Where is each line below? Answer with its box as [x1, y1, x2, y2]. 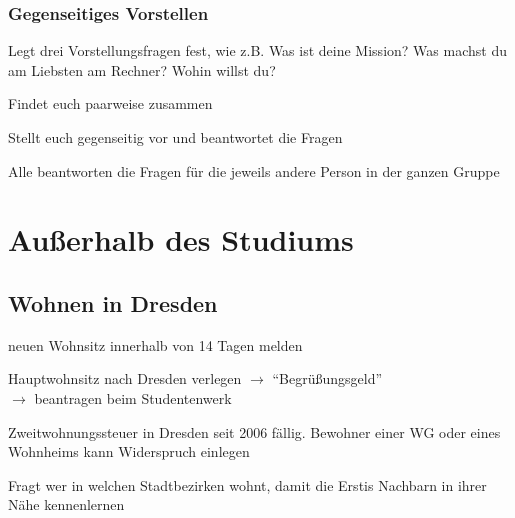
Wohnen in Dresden [8, 287, 218, 318]
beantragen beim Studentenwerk [34, 387, 232, 408]
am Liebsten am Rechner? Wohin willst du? [8, 59, 276, 80]
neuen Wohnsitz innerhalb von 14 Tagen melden [8, 334, 303, 355]
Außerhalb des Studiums [8, 219, 354, 260]
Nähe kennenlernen [8, 494, 125, 515]
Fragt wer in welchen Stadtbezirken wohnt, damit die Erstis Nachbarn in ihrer [8, 474, 487, 495]
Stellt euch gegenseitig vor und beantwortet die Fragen [8, 127, 343, 147]
